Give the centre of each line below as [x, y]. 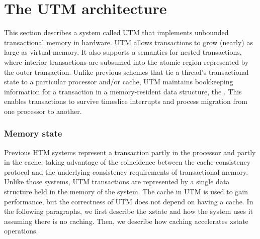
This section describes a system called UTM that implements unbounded [116, 32]
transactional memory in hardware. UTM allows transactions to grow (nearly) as [128, 42]
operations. [21, 231]
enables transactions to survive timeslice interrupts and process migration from [126, 101]
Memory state [33, 133]
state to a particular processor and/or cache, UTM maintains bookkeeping [119, 82]
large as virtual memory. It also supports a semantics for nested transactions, [123, 52]
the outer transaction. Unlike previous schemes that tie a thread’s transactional [126, 72]
